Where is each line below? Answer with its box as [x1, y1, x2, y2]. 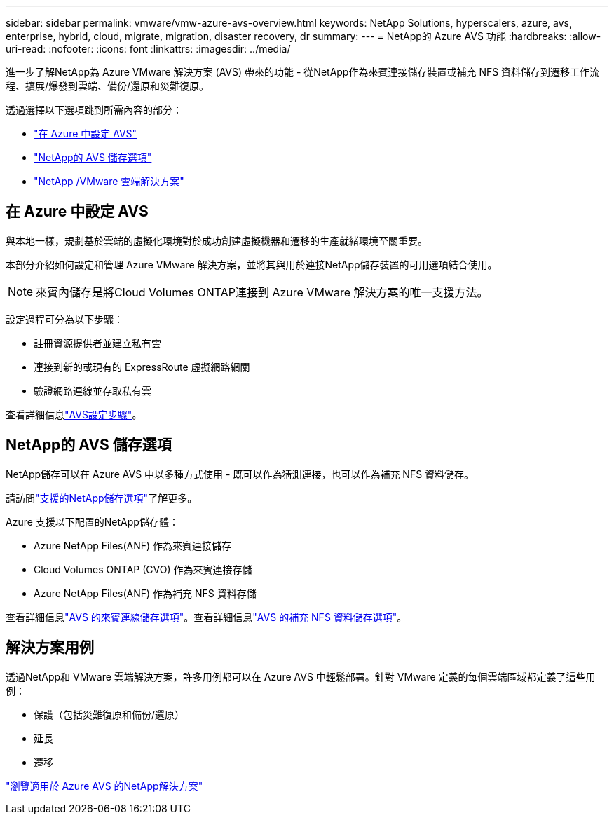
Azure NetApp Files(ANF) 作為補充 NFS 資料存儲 [34, 587, 257, 599]
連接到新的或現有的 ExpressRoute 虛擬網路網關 [34, 360, 250, 373]
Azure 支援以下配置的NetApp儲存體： [6, 515, 179, 528]
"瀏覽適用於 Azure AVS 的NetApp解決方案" [6, 779, 203, 792]
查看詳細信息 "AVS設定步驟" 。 [6, 408, 142, 421]
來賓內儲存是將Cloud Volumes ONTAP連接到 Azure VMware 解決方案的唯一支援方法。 [36, 285, 489, 299]
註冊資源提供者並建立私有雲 [34, 336, 161, 349]
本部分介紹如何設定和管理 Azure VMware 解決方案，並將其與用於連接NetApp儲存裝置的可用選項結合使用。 [6, 258, 498, 271]
